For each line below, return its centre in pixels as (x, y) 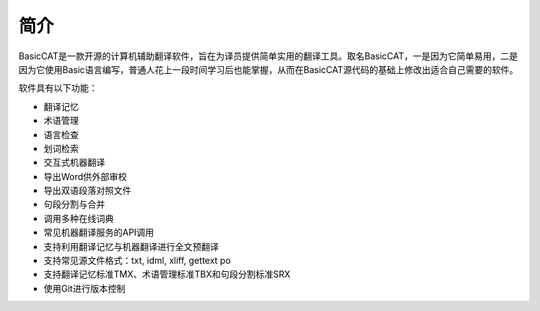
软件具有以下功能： (58, 88)
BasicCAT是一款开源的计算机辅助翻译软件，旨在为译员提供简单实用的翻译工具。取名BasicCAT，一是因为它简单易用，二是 (268, 56)
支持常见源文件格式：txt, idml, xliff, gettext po (137, 261)
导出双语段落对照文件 (87, 191)
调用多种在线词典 (78, 218)
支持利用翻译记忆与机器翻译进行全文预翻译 (131, 246)
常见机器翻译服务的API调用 (99, 232)
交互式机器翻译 (74, 162)
